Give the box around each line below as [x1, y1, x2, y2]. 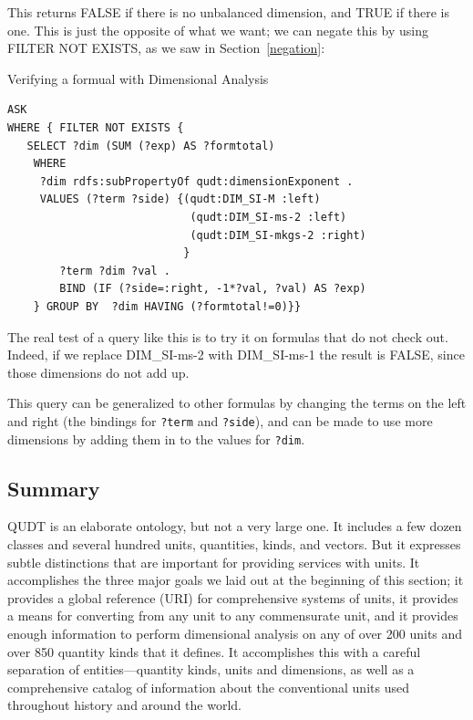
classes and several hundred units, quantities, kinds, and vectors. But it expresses [7, 534, 461, 553]
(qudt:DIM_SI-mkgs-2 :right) [190, 228, 366, 242]
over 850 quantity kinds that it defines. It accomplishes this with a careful [7, 642, 421, 661]
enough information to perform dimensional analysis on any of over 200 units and [7, 623, 463, 642]
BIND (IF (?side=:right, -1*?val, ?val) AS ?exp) [59, 282, 366, 296]
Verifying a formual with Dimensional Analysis [7, 68, 269, 88]
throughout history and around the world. [7, 695, 242, 715]
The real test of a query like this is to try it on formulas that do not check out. [7, 327, 448, 346]
